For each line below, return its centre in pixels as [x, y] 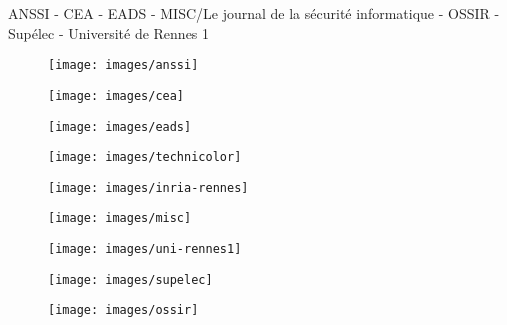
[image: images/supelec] [130, 279]
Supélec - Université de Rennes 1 [109, 32]
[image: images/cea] [116, 95]
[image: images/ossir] [123, 310]
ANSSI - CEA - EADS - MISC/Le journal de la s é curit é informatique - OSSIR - [254, 13]
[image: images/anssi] [123, 65]
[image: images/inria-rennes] [148, 187]
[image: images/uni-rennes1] [145, 249]
